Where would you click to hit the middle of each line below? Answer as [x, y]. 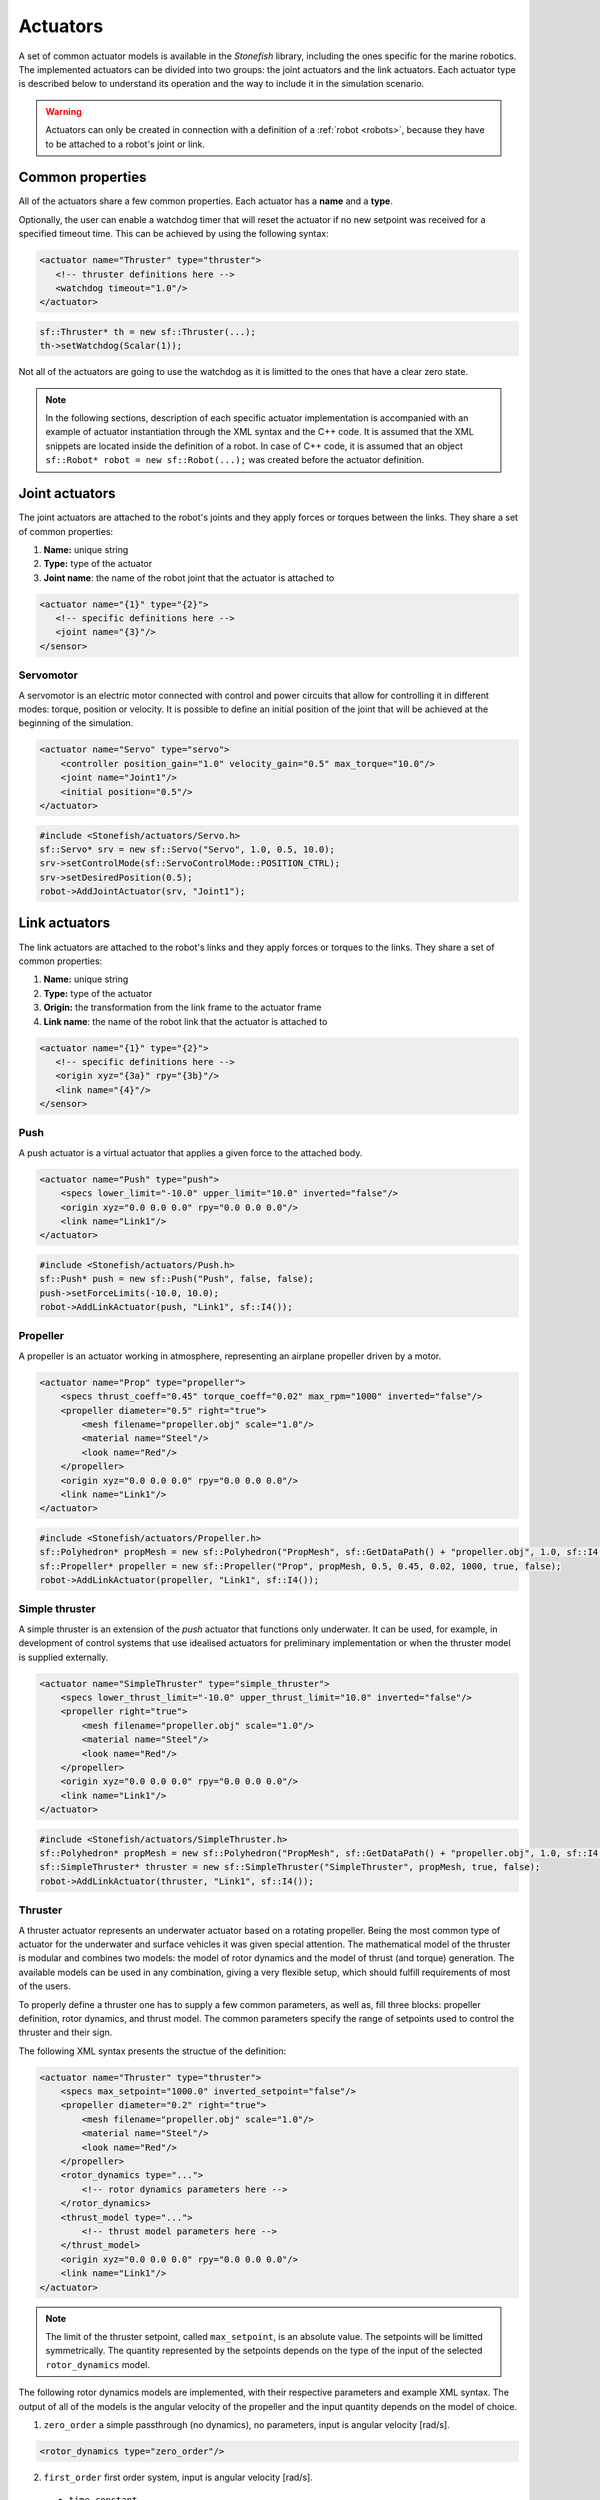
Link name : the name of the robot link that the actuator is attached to [185, 1021]
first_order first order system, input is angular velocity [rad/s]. [178, 2477]
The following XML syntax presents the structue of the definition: [152, 2051]
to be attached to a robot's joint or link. [125, 144]
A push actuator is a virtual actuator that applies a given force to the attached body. [190, 1152]
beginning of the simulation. [76, 723]
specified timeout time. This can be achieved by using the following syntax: [173, 234]
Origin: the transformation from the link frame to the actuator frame [182, 1007]
